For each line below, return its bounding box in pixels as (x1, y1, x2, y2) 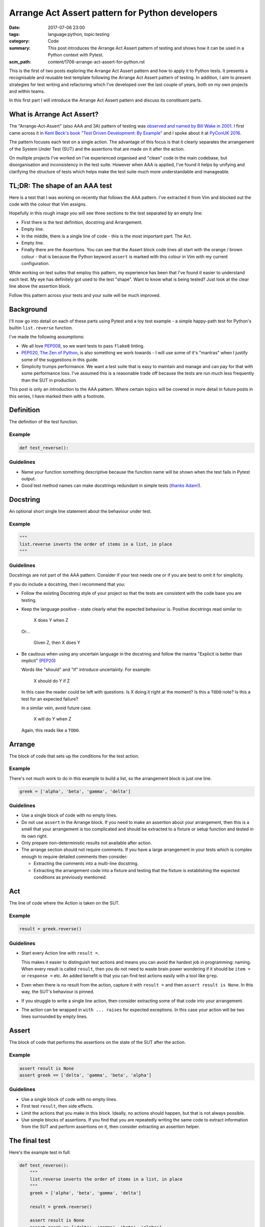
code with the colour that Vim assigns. (9, 201, 87, 207)
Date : (9, 25, 21, 30)
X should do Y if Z (33, 678, 70, 684)
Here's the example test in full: (9, 1149, 71, 1155)
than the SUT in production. (21, 377, 78, 383)
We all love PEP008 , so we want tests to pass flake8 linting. (21, 343, 145, 348)
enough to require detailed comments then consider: (21, 854, 128, 859)
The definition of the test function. (9, 419, 79, 425)
